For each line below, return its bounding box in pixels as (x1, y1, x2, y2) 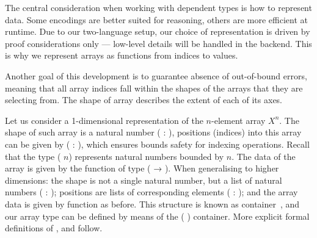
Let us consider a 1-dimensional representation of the (5, 114, 203, 126)
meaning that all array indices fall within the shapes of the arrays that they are (5, 81, 303, 94)
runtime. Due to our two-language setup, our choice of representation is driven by (5, 25, 310, 38)
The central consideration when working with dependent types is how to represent (5, 1, 312, 13)
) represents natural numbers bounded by (68, 150, 224, 162)
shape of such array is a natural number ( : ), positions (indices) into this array (5, 126, 302, 139)
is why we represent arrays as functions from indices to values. (5, 49, 238, 62)
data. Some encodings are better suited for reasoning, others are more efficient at (5, 13, 308, 26)
